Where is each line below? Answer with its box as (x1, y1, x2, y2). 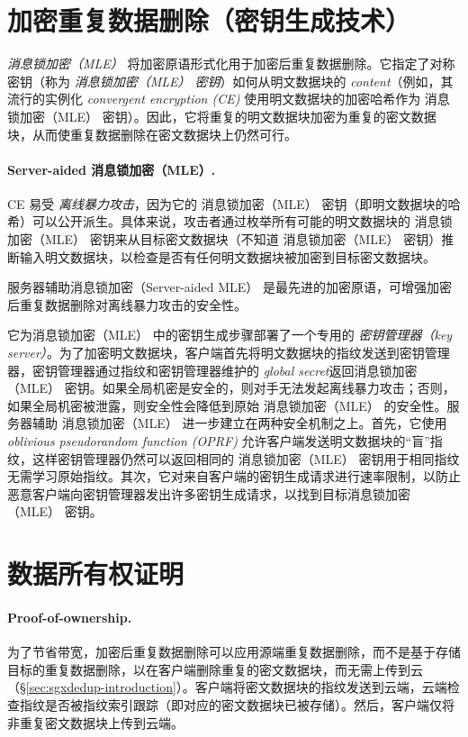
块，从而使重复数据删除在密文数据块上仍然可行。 (7, 124, 297, 143)
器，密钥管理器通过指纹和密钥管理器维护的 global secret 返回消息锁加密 (7, 360, 418, 379)
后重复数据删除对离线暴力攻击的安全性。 (7, 295, 247, 314)
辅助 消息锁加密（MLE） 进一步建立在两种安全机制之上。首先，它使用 (31, 414, 447, 432)
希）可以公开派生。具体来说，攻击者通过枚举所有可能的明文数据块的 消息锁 (7, 212, 453, 231)
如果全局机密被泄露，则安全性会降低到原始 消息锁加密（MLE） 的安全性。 (7, 396, 447, 414)
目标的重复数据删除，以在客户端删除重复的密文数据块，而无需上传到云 (7, 660, 423, 678)
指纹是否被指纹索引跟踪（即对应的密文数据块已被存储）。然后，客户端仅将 (19, 695, 454, 714)
